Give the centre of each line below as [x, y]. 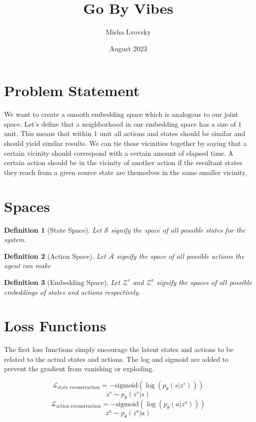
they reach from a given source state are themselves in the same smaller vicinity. [126, 172]
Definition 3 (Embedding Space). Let [62, 282]
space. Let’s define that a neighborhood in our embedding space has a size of [120, 123]
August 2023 [128, 48]
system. [15, 239]
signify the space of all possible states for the [178, 229]
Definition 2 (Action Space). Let [55, 256]
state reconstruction [79, 388]
